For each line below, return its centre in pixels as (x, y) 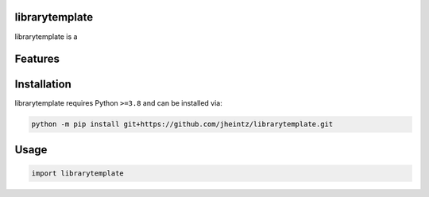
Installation (43, 85)
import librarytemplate (78, 174)
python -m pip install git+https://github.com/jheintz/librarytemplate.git (182, 124)
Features (37, 59)
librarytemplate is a (46, 37)
